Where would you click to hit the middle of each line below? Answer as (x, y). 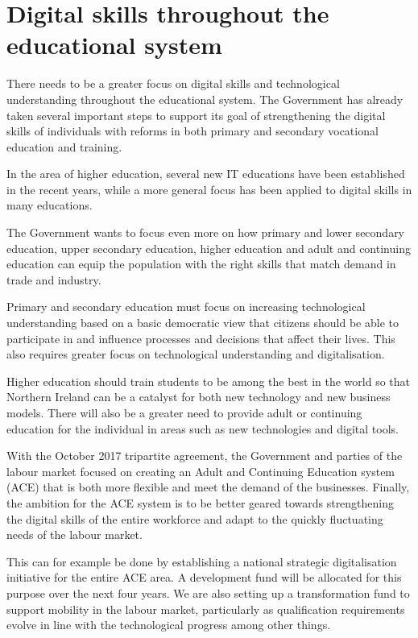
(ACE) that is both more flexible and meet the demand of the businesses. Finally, (208, 487)
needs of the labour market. (74, 534)
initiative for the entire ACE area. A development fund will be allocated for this (204, 577)
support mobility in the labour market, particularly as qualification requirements (206, 609)
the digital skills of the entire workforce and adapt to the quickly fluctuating (195, 518)
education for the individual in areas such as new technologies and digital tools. (203, 428)
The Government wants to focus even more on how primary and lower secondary (206, 232)
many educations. (50, 205)
